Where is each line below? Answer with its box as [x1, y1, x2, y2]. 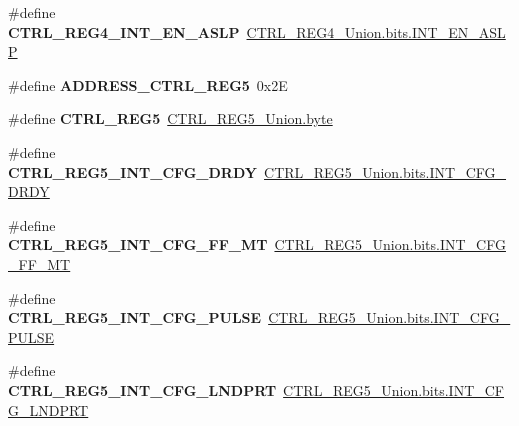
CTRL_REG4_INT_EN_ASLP [8, 21, 240, 42]
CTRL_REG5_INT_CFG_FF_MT [8, 234, 268, 255]
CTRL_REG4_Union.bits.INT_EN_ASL [246, 21, 506, 42]
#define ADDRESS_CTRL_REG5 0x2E [8, 74, 288, 95]
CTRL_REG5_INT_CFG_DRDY [8, 161, 258, 182]
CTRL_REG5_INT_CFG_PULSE [8, 307, 262, 328]
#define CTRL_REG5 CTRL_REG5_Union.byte [8, 108, 333, 129]
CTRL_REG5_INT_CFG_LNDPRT [8, 379, 277, 400]
